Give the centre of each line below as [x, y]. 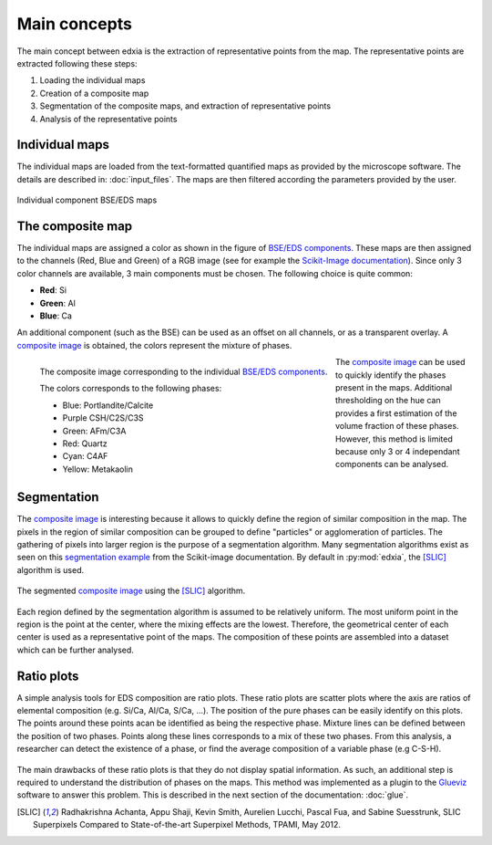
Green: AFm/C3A [94, 431]
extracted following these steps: [77, 63]
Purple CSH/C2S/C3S [103, 418]
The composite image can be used [400, 362]
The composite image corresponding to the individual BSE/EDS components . [184, 372]
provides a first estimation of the [396, 413]
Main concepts [74, 24]
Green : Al [58, 303]
